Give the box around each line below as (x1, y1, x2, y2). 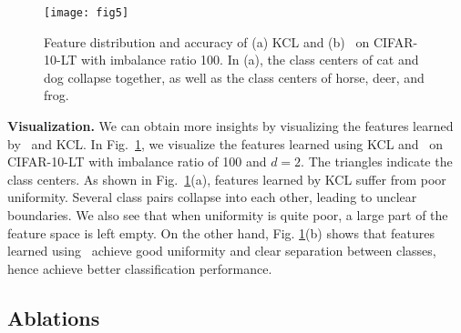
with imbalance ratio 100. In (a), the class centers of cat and (81, 50, 419, 69)
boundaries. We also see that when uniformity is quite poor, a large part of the (7, 206, 448, 224)
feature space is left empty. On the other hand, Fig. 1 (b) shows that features (7, 223, 435, 242)
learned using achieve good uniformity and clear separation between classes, (7, 241, 436, 260)
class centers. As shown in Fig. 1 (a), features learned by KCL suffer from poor (7, 169, 446, 188)
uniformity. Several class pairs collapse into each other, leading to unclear (7, 187, 417, 207)
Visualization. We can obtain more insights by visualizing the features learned (7, 116, 454, 136)
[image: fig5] (44, 6, 129, 19)
